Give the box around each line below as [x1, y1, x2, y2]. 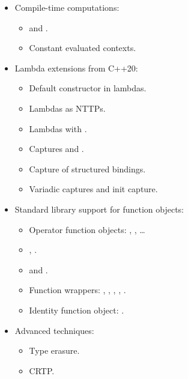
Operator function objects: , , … [29, 223, 145, 235]
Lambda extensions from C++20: [14, 61, 138, 74]
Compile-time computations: [14, 1, 120, 13]
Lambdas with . [29, 122, 87, 135]
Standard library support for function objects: [14, 202, 184, 215]
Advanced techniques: [14, 324, 94, 336]
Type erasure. [29, 344, 80, 357]
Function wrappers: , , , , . [29, 283, 126, 296]
